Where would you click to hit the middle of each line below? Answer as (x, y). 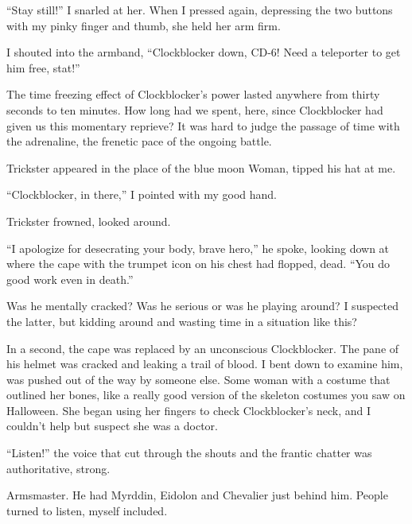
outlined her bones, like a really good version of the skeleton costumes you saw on (206, 395)
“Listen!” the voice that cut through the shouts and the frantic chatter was (189, 453)
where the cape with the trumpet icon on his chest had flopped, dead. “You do (198, 264)
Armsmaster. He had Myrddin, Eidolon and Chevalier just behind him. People (197, 495)
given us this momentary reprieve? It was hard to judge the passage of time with (203, 125)
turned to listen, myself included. (87, 510)
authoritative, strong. (58, 468)
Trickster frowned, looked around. (89, 221)
